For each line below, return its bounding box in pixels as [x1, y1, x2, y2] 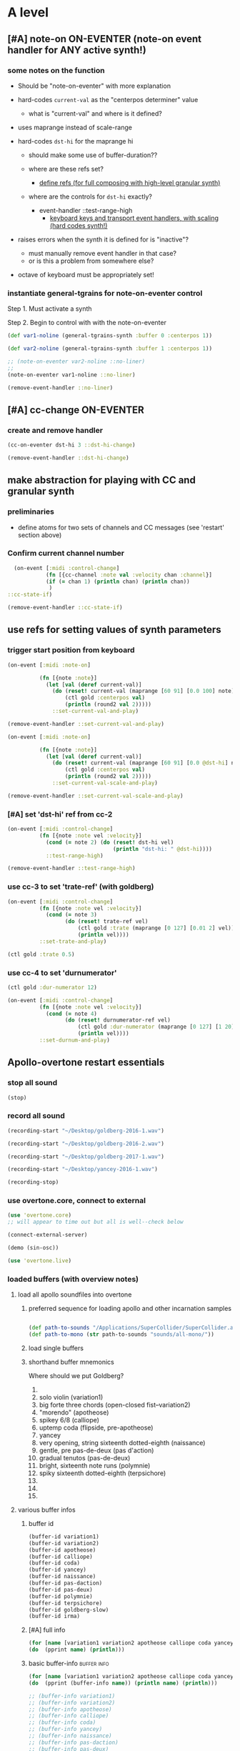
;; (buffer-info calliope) [28, 1712, 109, 1720]
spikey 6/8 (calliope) [39, 1415, 100, 1424]
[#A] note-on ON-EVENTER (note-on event [7, 33, 202, 45]
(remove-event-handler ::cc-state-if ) [7, 604, 123, 612]
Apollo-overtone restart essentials [7, 1057, 165, 1069]
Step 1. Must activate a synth [7, 304, 92, 313]
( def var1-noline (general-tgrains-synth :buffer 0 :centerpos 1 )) [7, 332, 213, 339]
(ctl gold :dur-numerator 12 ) [7, 984, 98, 991]
